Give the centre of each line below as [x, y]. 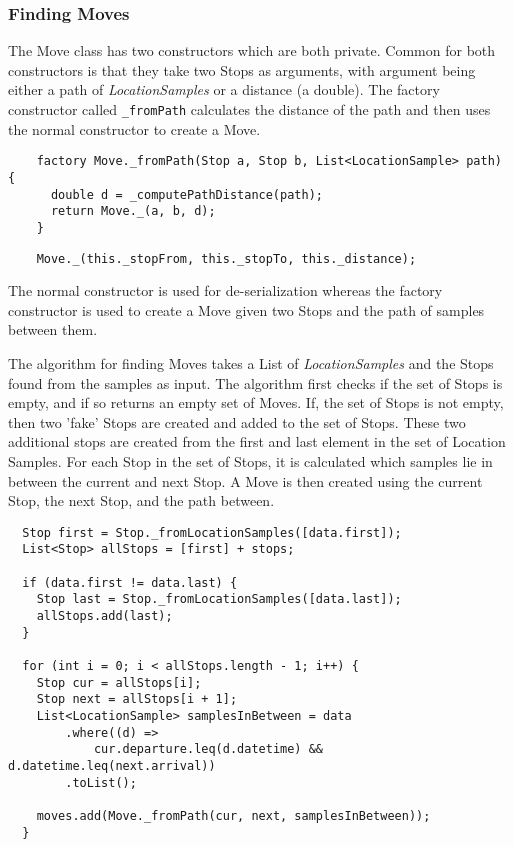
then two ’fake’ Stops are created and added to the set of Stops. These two [237, 421]
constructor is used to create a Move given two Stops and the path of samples [246, 309]
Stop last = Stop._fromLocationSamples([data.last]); [219, 599]
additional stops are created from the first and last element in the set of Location [257, 441]
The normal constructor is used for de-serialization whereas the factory [225, 290]
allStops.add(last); [104, 616]
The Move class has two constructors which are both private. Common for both [252, 50]
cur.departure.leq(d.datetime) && [208, 749]
